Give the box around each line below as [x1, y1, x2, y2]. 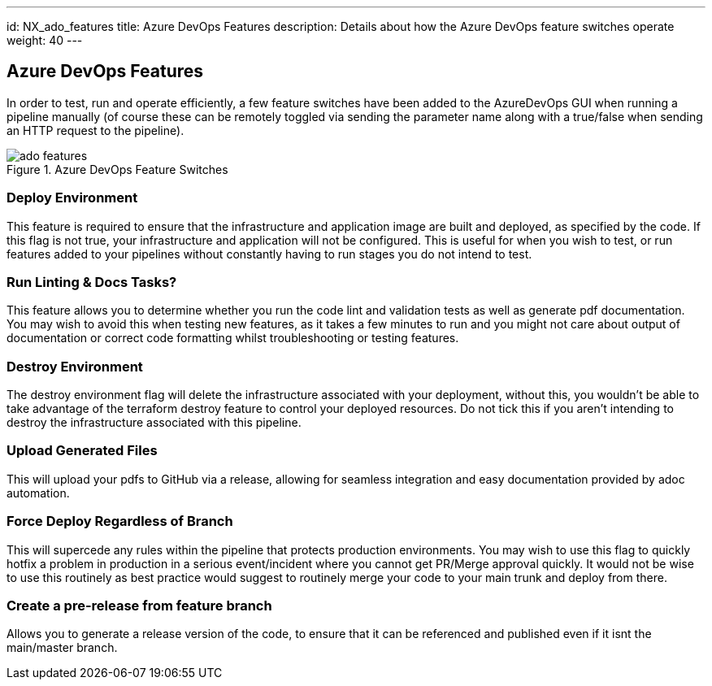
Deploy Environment [7, 189, 138, 206]
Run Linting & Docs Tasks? [7, 273, 177, 290]
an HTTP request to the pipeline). [7, 123, 185, 137]
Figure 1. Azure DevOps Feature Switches [7, 162, 228, 176]
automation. [7, 485, 70, 500]
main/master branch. [7, 640, 118, 655]
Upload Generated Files [7, 442, 158, 459]
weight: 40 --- [7, 33, 83, 47]
